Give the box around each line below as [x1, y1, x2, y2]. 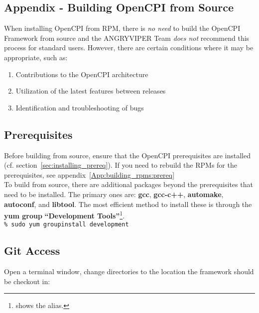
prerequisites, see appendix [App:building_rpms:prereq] [4, 169, 175, 180]
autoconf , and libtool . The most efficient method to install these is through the [4, 199, 252, 209]
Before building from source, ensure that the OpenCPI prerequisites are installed [4, 150, 251, 160]
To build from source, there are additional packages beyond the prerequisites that [4, 179, 253, 190]
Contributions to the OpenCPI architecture [15, 69, 148, 79]
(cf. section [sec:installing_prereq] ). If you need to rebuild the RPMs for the [4, 160, 237, 170]
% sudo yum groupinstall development [4, 221, 129, 228]
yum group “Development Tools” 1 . [4, 209, 125, 220]
